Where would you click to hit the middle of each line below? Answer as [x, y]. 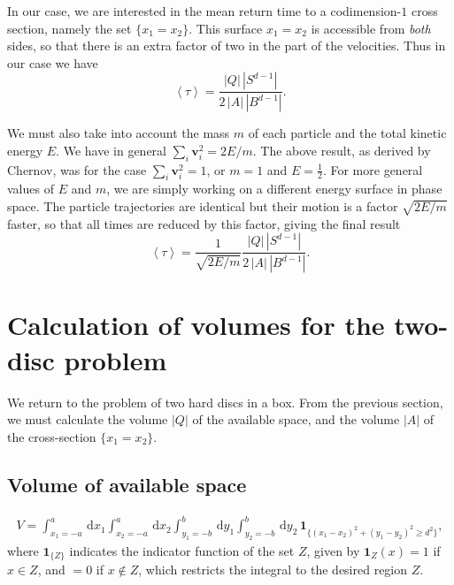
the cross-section [52, 436]
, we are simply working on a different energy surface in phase [274, 189]
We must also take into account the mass [119, 133]
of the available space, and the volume [296, 419]
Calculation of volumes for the [196, 325]
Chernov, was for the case [77, 169]
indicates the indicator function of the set [182, 550]
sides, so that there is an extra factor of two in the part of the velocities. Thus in [227, 46]
